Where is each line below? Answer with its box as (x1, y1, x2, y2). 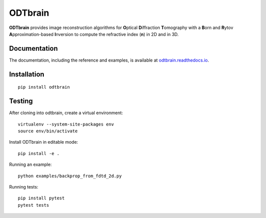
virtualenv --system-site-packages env (18, 121, 114, 127)
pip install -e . (18, 151, 60, 156)
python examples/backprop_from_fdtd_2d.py (18, 173, 122, 179)
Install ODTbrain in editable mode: (9, 139, 78, 145)
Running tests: (9, 184, 38, 189)
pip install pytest (18, 195, 65, 201)
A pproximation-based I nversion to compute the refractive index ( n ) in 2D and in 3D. (9, 31, 179, 37)
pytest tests (18, 202, 49, 208)
